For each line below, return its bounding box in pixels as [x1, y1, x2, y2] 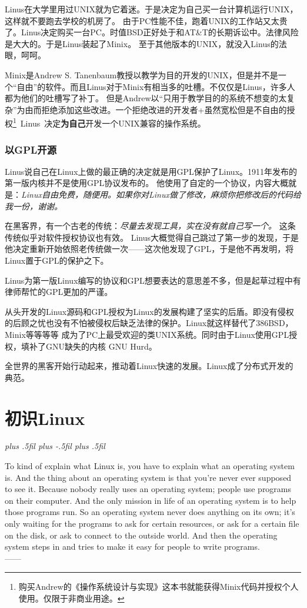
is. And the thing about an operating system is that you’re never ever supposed [5, 471, 292, 483]
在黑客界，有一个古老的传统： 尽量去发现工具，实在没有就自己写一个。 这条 [5, 220, 296, 232]
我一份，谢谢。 [5, 200, 62, 212]
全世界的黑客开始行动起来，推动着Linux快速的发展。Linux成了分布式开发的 [5, 360, 293, 372]
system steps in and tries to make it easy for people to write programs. [5, 540, 260, 553]
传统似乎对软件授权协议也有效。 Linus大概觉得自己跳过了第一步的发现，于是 [5, 231, 299, 243]
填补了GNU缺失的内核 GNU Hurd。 [21, 340, 157, 352]
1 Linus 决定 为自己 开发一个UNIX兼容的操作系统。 [13, 115, 206, 129]
